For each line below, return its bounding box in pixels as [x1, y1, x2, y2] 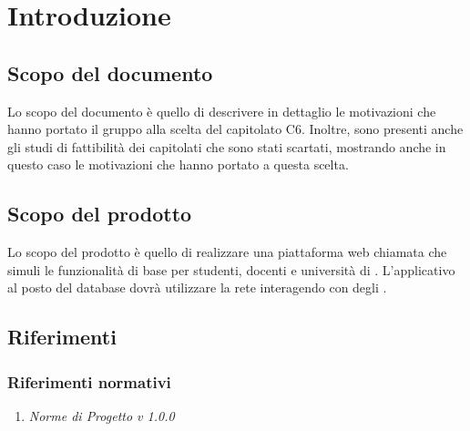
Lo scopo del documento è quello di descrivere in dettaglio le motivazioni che [7, 101, 436, 120]
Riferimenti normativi [7, 370, 171, 393]
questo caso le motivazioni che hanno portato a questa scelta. [7, 155, 349, 174]
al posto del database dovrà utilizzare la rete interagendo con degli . [7, 278, 387, 297]
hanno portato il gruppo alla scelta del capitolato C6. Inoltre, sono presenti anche [7, 119, 464, 139]
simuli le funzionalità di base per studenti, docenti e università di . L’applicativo [7, 260, 455, 279]
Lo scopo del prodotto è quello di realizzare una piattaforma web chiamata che [7, 242, 447, 262]
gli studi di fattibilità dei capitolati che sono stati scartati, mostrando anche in [7, 137, 446, 156]
